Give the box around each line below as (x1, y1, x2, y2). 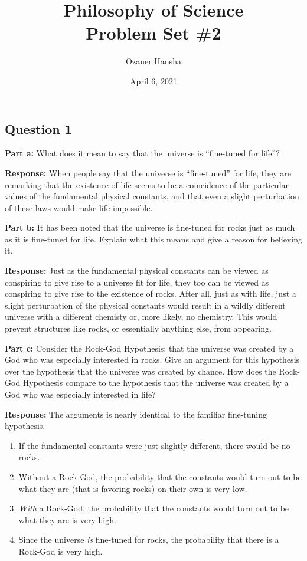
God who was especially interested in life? (5, 388, 156, 400)
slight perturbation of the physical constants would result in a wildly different (5, 298, 286, 311)
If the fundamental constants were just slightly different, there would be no (18, 439, 290, 451)
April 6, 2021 (130, 74, 177, 87)
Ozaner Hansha (126, 55, 181, 67)
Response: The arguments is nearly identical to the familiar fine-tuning (5, 408, 267, 420)
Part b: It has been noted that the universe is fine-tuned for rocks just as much (5, 221, 295, 234)
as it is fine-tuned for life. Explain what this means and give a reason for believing (5, 232, 302, 245)
